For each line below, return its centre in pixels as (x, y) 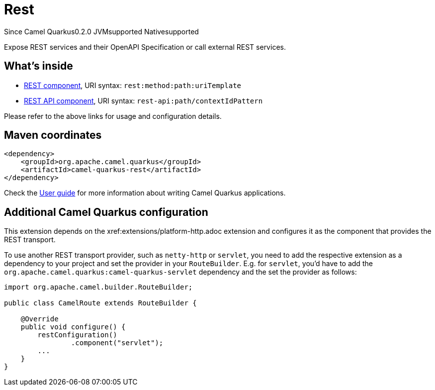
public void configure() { (73, 327)
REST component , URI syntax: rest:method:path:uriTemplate (132, 85)
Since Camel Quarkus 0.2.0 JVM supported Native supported (101, 31)
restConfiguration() (77, 335)
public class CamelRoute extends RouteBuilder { (100, 303)
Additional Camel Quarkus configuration (106, 212)
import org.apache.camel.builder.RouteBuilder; (98, 287)
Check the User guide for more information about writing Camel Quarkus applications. (145, 193)
